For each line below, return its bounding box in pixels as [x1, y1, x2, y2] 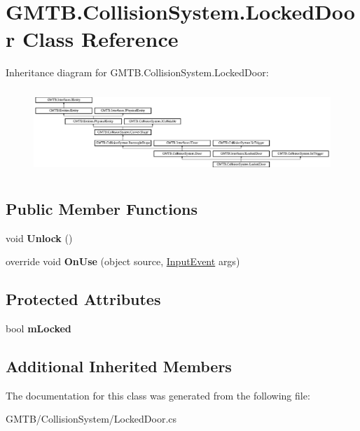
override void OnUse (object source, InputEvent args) [6, 254, 240, 269]
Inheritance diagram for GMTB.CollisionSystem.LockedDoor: [6, 65, 269, 80]
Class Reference [22, 24, 179, 53]
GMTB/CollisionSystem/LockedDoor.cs [6, 411, 177, 426]
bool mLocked [6, 321, 71, 336]
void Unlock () [6, 230, 73, 245]
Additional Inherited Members [6, 355, 232, 377]
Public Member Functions [6, 197, 198, 219]
